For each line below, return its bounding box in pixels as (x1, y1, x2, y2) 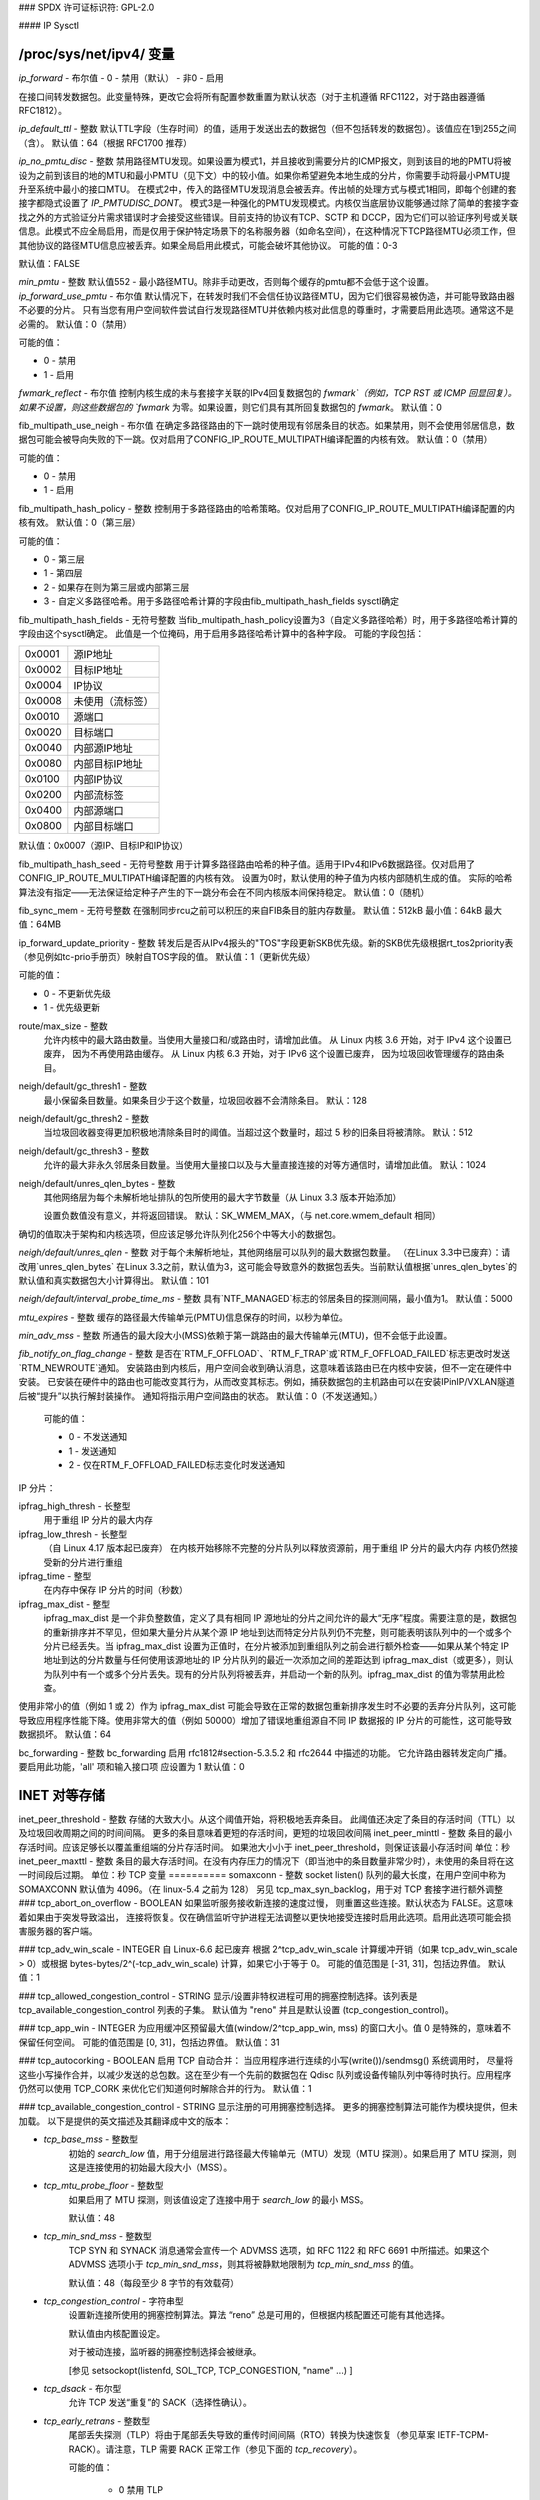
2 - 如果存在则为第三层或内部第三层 (43, 581, 190, 593)
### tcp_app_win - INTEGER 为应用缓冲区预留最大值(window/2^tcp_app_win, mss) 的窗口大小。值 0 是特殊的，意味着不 (18, 2022, 512, 2034)
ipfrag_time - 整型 (18, 1570, 92, 1582)
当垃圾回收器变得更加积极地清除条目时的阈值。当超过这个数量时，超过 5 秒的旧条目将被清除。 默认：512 (43, 1126, 474, 1139)
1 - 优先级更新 (43, 1001, 101, 1014)
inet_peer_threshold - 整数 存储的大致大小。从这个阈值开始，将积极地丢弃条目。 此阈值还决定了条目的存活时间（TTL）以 (18, 1813, 516, 1825)
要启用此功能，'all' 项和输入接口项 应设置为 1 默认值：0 (18, 1761, 245, 1773)
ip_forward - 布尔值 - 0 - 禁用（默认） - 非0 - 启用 (18, 72, 224, 84)
